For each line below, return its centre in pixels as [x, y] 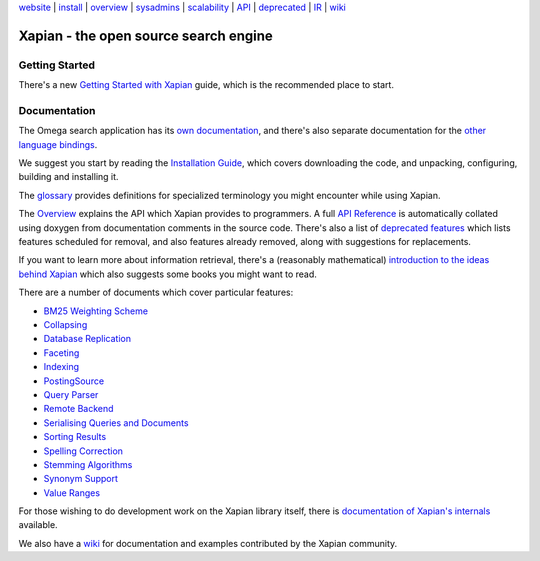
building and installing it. [68, 177]
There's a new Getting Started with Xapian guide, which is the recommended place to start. [206, 85]
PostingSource [74, 381]
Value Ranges [71, 492]
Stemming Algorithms [88, 464]
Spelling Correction [83, 451]
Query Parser [71, 394]
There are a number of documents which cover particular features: [156, 292]
